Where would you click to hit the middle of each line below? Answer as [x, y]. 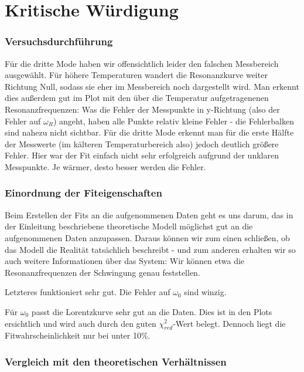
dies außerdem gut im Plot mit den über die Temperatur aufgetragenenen [137, 98]
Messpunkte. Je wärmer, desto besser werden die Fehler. [105, 166]
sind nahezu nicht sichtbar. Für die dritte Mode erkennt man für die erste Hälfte [149, 132]
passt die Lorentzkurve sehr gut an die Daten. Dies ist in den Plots [152, 311]
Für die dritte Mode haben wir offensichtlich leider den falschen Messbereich [142, 63]
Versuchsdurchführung [59, 41]
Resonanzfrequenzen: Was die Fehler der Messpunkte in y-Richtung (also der [142, 109]
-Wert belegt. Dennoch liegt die [229, 323]
